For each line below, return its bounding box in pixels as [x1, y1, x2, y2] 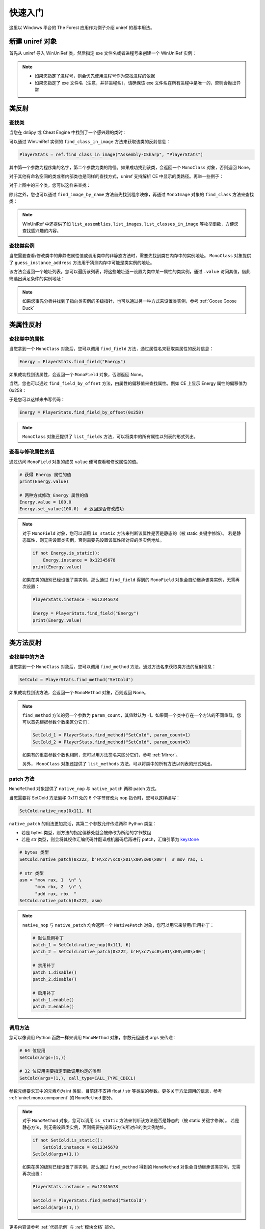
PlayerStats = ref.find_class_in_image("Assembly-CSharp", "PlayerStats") [19, 151, 204, 157]
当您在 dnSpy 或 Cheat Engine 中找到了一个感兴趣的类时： [9, 129, 128, 135]
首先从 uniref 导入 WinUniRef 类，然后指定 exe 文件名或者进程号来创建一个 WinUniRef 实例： [9, 50, 197, 56]
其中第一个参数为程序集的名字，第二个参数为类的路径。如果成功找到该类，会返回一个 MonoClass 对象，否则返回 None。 [9, 164, 254, 170]
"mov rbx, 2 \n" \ [35, 884, 82, 890]
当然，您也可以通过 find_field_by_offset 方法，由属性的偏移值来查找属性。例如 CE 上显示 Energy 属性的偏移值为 [9, 380, 247, 386]
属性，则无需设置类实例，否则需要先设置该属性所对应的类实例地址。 [26, 537, 164, 543]
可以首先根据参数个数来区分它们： [22, 719, 91, 725]
